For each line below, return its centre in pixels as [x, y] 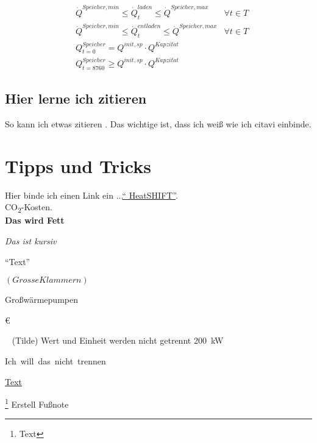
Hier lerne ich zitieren [76, 98]
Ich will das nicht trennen [55, 360]
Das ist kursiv [31, 240]
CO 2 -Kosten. [29, 208]
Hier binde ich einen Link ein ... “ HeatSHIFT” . [91, 195]
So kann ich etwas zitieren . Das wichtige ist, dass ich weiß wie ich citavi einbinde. [158, 123]
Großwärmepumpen [41, 299]
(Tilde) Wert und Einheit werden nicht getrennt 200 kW [118, 340]
